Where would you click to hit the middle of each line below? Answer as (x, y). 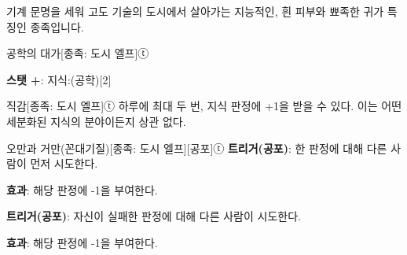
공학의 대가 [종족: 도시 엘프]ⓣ (78, 53)
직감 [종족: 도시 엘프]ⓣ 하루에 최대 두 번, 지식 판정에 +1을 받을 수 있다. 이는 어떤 (204, 106)
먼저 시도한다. (64, 163)
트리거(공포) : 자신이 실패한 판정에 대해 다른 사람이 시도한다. (154, 216)
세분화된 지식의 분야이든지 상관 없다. (96, 121)
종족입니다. (57, 26)
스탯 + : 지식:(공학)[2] (59, 79)
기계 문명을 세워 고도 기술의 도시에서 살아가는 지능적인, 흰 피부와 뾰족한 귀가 (195, 11)
